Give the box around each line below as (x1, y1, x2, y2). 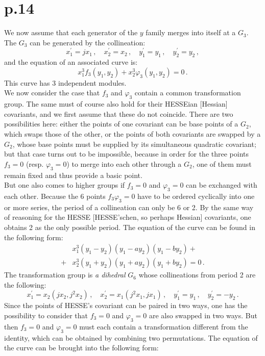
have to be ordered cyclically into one (137, 190, 255, 201)
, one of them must (192, 158, 252, 169)
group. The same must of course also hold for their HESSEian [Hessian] (4, 98, 228, 109)
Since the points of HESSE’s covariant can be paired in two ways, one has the (4, 300, 248, 311)
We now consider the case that (4, 87, 100, 98)
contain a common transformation (134, 87, 241, 98)
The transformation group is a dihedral (4, 269, 126, 280)
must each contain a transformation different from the (79, 321, 248, 332)
